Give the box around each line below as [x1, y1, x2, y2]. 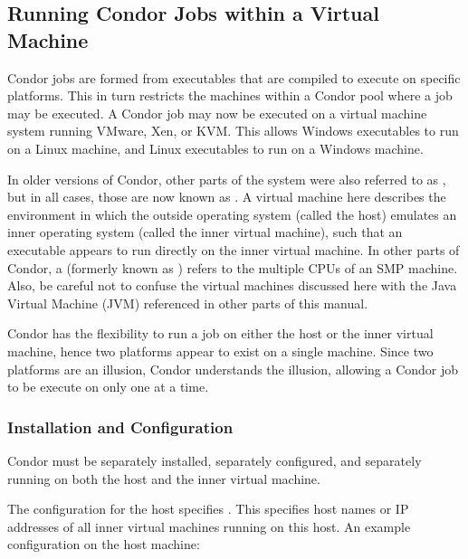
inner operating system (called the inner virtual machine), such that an [7, 223, 403, 242]
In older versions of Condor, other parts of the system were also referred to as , [7, 169, 446, 188]
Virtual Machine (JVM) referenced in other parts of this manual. [7, 293, 368, 312]
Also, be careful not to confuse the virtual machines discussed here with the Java [7, 276, 457, 295]
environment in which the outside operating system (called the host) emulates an [7, 204, 457, 223]
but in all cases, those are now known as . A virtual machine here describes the [7, 187, 446, 206]
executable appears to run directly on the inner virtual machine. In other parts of [7, 240, 460, 259]
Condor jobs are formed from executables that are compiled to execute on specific [7, 68, 461, 87]
